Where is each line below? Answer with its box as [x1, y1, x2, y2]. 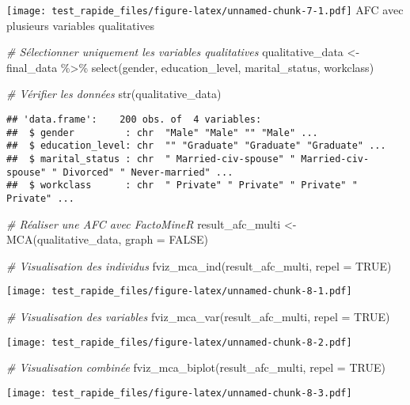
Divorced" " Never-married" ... [63, 166, 233, 178]
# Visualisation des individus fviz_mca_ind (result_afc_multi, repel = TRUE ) [6, 257, 392, 274]
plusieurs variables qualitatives [6, 17, 155, 33]
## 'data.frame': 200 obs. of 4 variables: [6, 114, 262, 126]
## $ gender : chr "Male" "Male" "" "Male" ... [6, 127, 318, 138]
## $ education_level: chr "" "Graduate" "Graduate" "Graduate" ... [6, 140, 386, 152]
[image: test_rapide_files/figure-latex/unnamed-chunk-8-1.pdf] [6, 286, 352, 297]
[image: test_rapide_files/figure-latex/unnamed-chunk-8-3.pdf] [6, 387, 352, 399]
